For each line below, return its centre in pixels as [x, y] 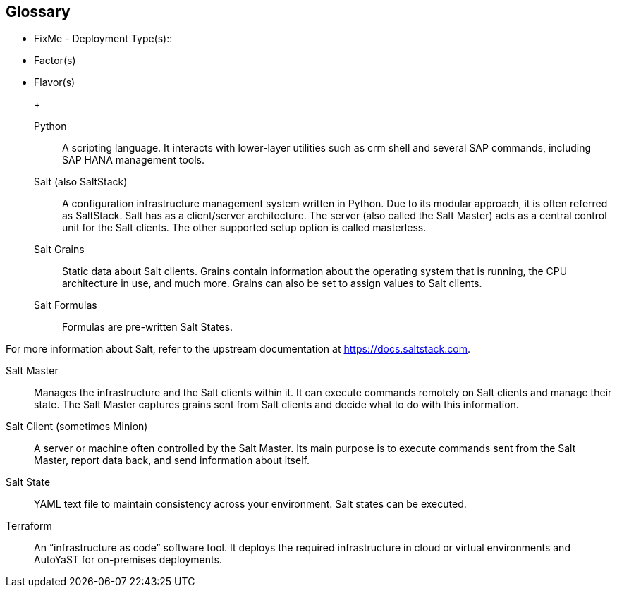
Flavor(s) [55, 82]
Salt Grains [59, 250]
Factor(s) [55, 61]
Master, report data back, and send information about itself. [172, 460]
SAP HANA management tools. [133, 160]
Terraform [29, 526]
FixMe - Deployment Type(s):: [103, 39]
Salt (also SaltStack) [81, 182]
